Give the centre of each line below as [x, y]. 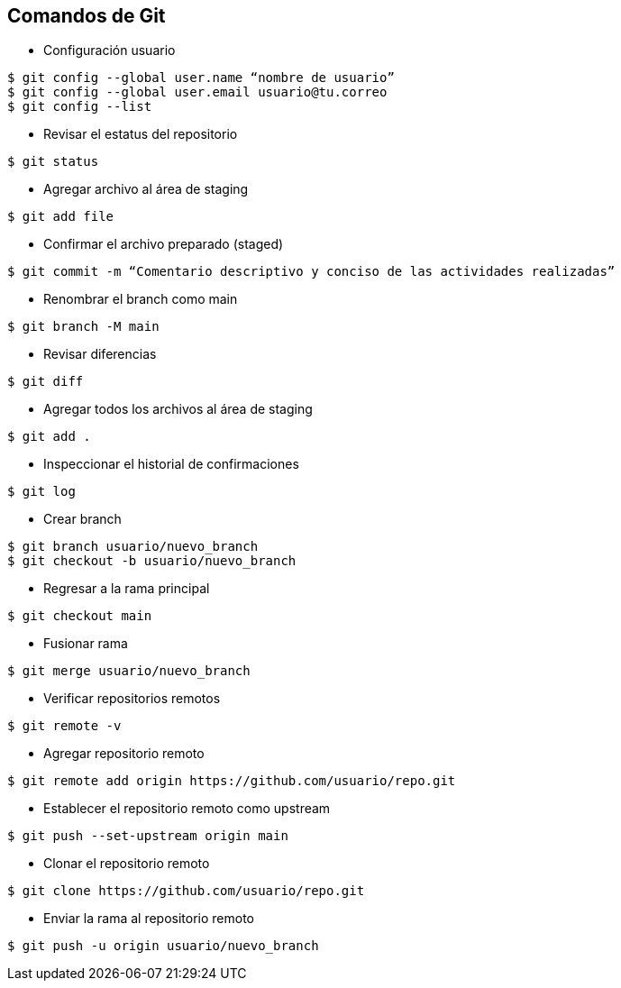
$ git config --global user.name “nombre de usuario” [201, 78]
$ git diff [46, 382]
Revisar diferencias [100, 354]
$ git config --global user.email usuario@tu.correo [197, 92]
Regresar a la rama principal [127, 589]
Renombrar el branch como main [141, 299]
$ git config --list [80, 107]
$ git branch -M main [83, 327]
